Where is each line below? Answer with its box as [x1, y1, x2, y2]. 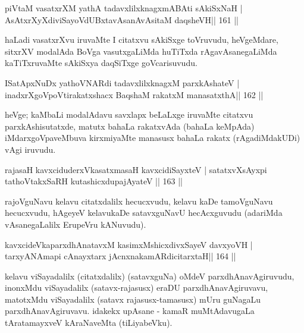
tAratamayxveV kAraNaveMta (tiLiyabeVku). [5, 316, 173, 329]
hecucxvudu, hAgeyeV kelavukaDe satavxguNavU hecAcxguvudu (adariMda [5, 206, 283, 219]
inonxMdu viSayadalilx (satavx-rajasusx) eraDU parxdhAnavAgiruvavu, [5, 281, 268, 294]
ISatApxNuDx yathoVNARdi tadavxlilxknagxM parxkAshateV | [5, 76, 240, 89]
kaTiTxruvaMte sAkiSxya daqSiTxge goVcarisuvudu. [5, 56, 198, 69]
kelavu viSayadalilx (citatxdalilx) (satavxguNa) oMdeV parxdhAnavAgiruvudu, [5, 269, 294, 282]
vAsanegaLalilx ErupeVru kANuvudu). [5, 218, 146, 230]
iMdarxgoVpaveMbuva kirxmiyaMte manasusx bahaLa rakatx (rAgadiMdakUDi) [5, 131, 300, 144]
